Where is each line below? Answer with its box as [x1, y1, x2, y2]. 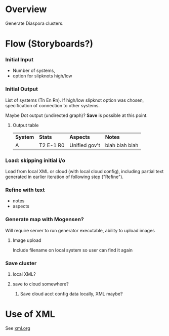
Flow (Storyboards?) [5, 38, 94, 50]
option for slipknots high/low [12, 73, 72, 79]
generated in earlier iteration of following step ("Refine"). [5, 174, 124, 180]
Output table [12, 122, 39, 128]
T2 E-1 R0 [38, 142, 65, 149]
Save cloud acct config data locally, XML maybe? [20, 290, 123, 297]
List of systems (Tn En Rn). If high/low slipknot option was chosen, [5, 97, 144, 103]
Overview [5, 4, 47, 15]
